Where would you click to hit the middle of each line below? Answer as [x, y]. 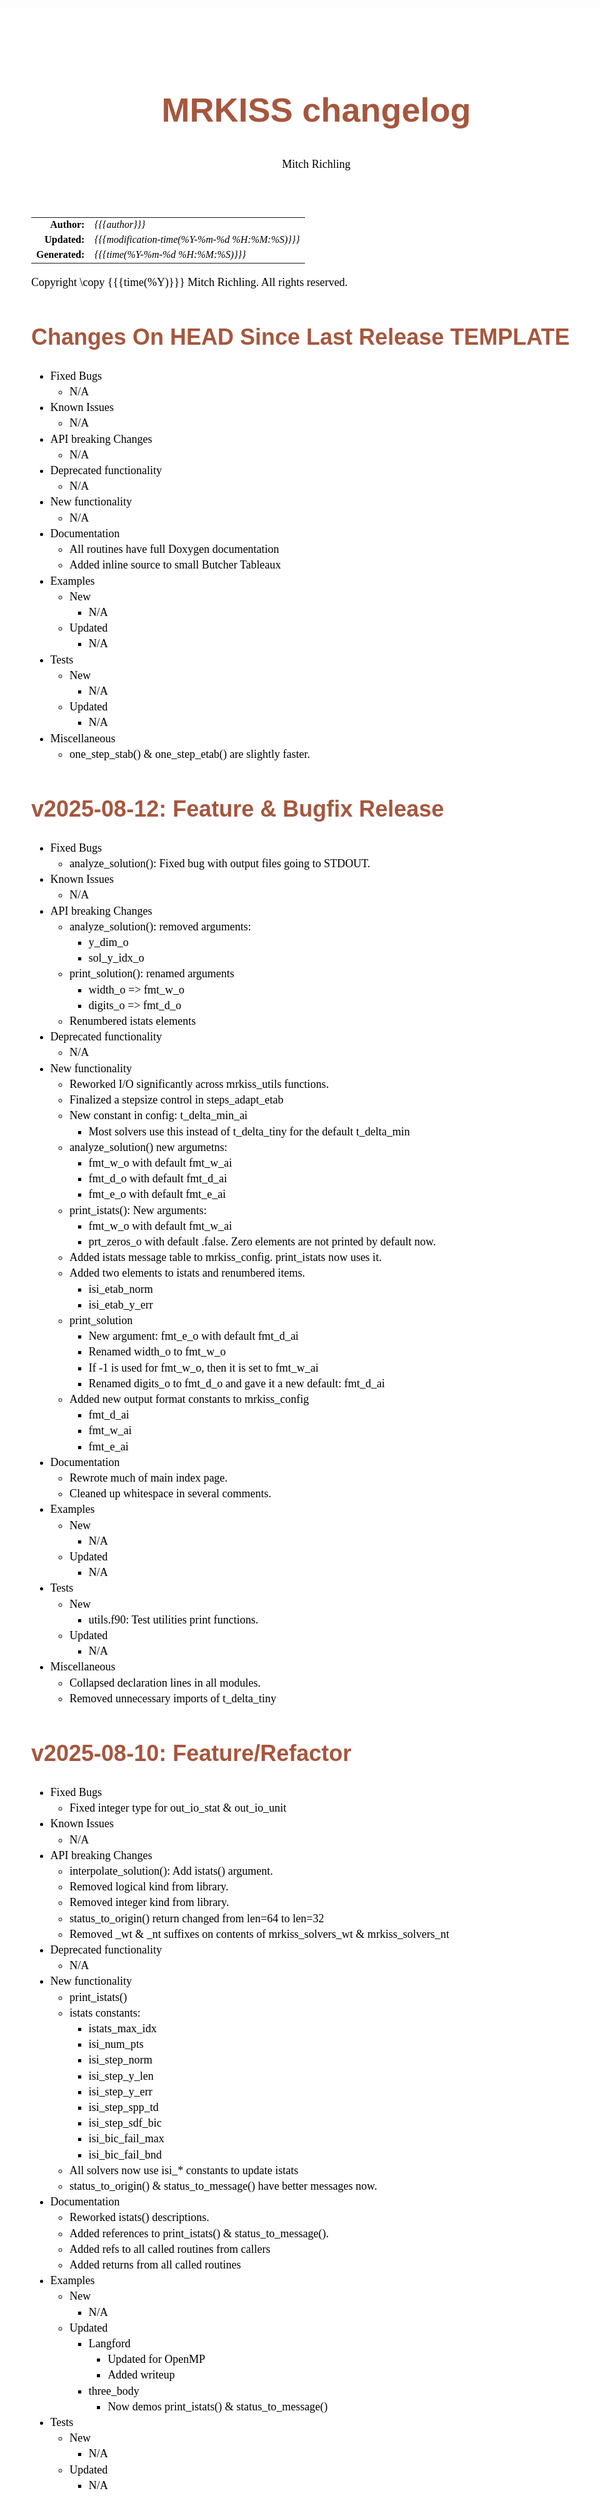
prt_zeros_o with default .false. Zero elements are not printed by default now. [262, 1241]
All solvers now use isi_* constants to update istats [184, 2170]
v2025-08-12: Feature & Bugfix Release [238, 809]
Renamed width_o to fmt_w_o [157, 1352]
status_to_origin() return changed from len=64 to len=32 [197, 1918]
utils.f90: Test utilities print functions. [173, 1619]
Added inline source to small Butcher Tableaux [175, 565]
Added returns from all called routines [155, 2265]
